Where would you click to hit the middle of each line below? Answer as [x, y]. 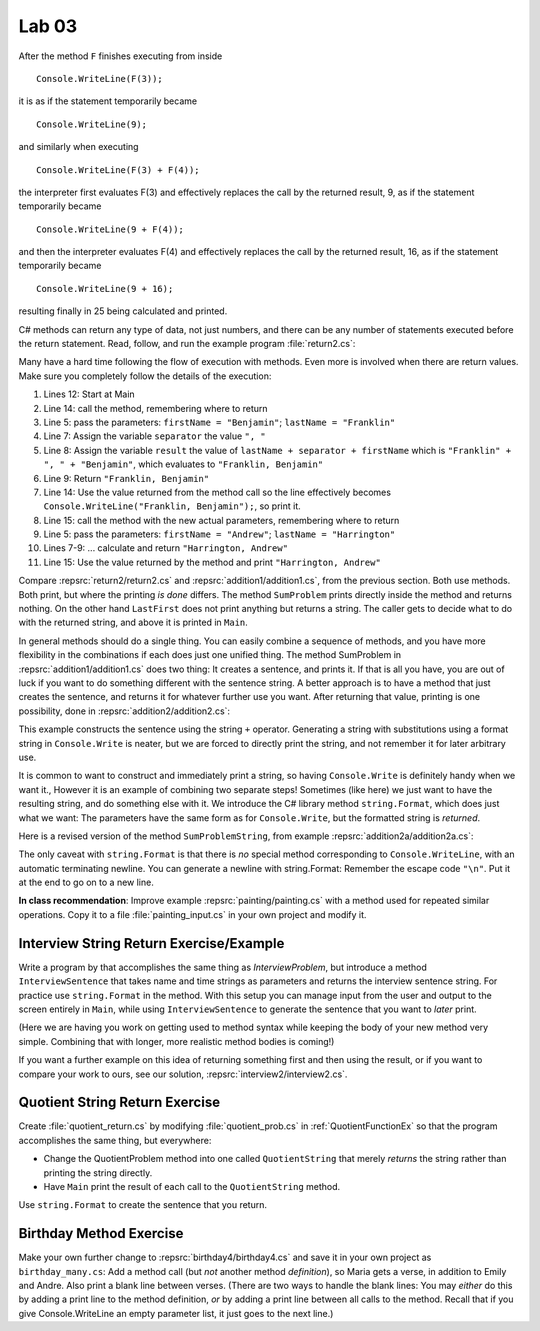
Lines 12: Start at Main [89, 394]
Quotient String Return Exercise [119, 1102]
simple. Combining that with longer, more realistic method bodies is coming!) [176, 1041]
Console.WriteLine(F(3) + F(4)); [118, 169]
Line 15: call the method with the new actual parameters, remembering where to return [221, 520]
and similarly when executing [78, 147]
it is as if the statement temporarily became [108, 101]
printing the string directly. [98, 1172]
